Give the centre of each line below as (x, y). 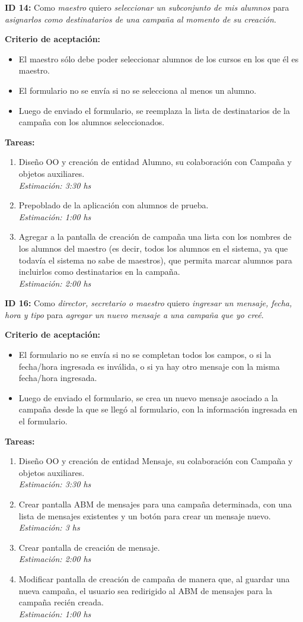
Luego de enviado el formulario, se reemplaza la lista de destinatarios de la (154, 110)
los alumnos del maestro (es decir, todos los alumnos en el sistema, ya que (153, 248)
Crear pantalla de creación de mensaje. (89, 547)
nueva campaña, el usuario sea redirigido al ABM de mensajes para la (146, 590)
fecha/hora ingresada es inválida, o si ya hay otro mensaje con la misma (149, 366)
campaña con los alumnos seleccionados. (92, 122)
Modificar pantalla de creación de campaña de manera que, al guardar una (154, 578)
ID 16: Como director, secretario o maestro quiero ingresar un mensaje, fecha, (149, 303)
